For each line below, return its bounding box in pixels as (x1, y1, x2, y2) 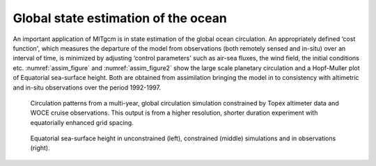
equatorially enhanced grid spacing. (30, 118, 134, 126)
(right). (30, 144, 50, 152)
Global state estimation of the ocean (13, 10, 228, 26)
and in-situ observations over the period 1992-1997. (13, 83, 162, 92)
